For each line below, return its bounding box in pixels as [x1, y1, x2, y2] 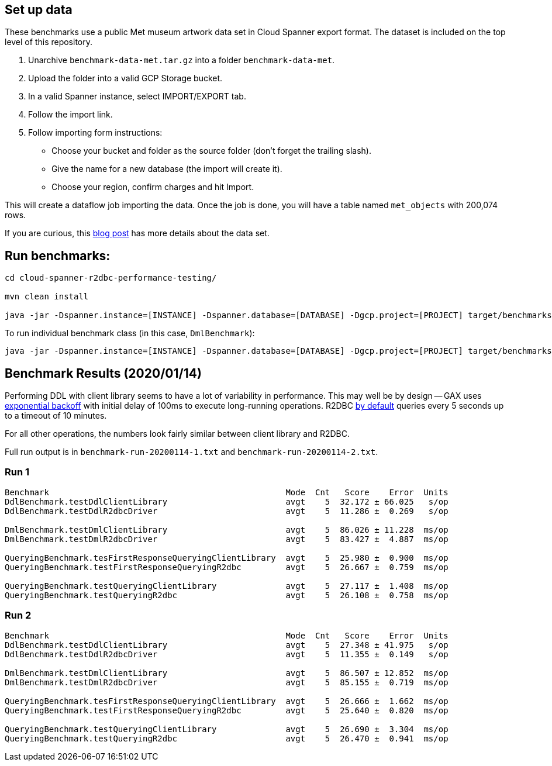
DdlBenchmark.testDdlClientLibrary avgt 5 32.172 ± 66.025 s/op [5, 496, 448, 506]
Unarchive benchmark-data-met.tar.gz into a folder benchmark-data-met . [28, 55, 335, 65]
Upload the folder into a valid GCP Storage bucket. [28, 73, 223, 84]
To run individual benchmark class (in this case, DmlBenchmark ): [5, 328, 255, 339]
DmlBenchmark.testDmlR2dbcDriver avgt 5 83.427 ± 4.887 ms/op [5, 534, 448, 544]
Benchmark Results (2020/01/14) [5, 365, 202, 381]
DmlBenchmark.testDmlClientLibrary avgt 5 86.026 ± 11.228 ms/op [5, 525, 448, 534]
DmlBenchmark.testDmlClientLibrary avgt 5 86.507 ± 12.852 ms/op [5, 668, 448, 678]
